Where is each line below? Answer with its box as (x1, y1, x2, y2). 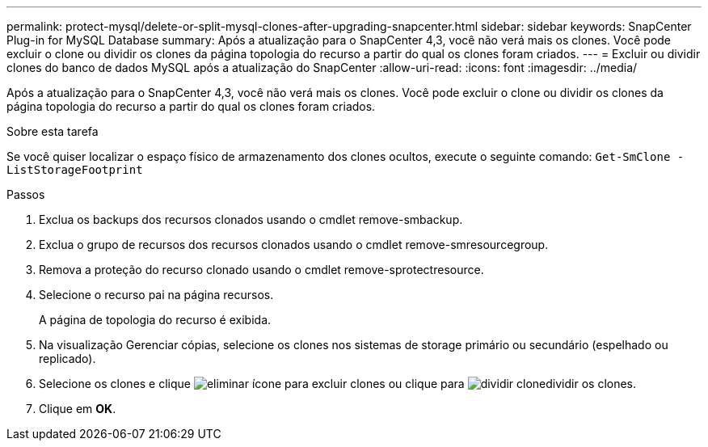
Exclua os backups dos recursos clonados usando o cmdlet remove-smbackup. (39, 213, 463, 226)
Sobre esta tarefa (6, 124, 99, 138)
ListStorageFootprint (6, 163, 143, 176)
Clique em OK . (39, 402, 116, 415)
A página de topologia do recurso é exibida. (39, 313, 272, 327)
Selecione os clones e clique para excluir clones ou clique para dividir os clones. (39, 377, 637, 390)
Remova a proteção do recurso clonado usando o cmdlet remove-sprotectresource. (39, 263, 484, 276)
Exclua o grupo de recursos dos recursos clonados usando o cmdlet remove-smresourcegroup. (39, 238, 549, 251)
